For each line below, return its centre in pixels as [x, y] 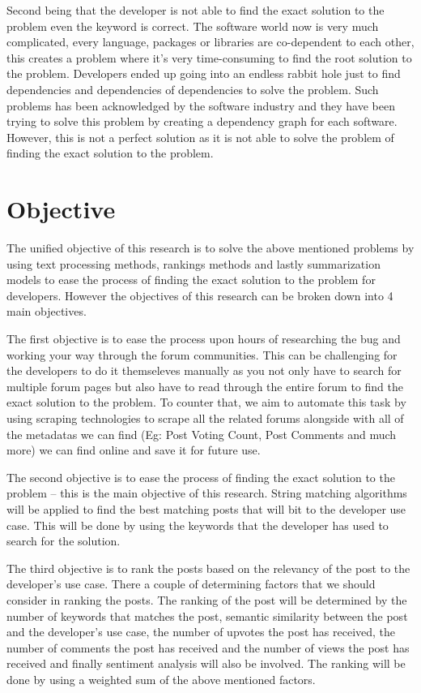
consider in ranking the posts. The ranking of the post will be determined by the [207, 599]
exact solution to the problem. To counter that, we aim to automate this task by [206, 402]
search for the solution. [64, 541]
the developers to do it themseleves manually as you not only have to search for [204, 370]
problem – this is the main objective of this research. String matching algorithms [207, 493]
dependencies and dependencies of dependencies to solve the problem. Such [193, 89]
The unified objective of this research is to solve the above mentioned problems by [210, 248]
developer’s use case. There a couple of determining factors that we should [191, 584]
